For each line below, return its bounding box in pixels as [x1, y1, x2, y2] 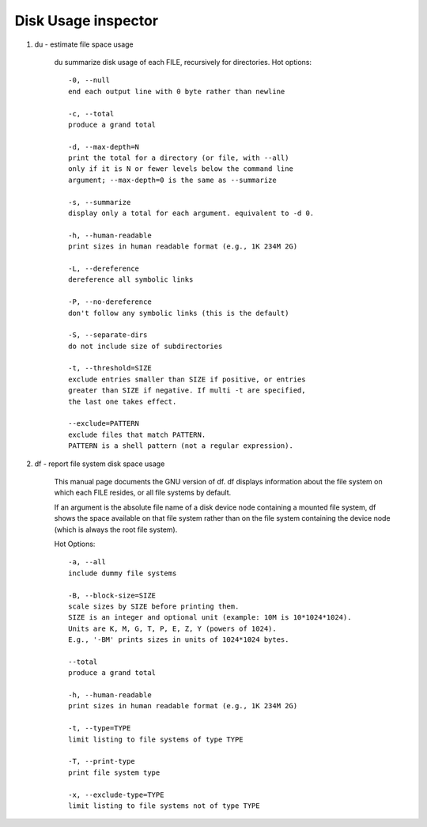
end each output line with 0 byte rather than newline [68, 87, 285, 96]
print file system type [68, 768, 161, 777]
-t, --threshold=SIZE [68, 364, 152, 373]
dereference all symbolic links [68, 275, 194, 284]
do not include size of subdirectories [68, 341, 223, 351]
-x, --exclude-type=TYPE [68, 790, 164, 799]
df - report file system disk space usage [34, 459, 165, 469]
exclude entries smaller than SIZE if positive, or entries [68, 374, 306, 384]
